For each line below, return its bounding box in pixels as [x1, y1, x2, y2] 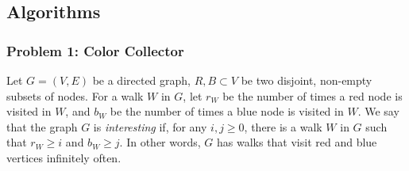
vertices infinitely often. [6, 149, 122, 165]
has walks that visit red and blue [216, 134, 377, 150]
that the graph [6, 118, 78, 135]
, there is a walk [244, 118, 322, 135]
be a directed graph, [92, 72, 191, 88]
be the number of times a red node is [222, 87, 403, 104]
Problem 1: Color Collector [6, 40, 184, 60]
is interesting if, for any [93, 118, 207, 135]
